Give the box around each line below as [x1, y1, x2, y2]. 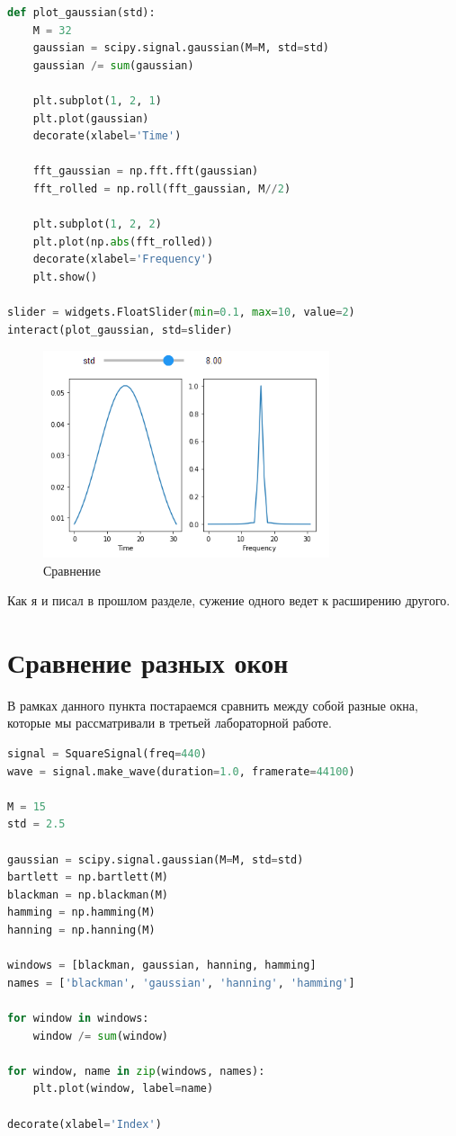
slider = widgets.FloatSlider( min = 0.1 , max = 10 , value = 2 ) [7, 306, 355, 319]
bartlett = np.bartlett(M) [7, 871, 168, 884]
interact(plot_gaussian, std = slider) [7, 323, 233, 336]
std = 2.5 [7, 818, 66, 831]
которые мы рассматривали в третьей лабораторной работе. [7, 713, 332, 732]
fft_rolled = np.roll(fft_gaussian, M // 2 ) [32, 182, 291, 195]
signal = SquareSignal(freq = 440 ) [7, 747, 207, 761]
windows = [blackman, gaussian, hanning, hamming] [7, 959, 317, 972]
